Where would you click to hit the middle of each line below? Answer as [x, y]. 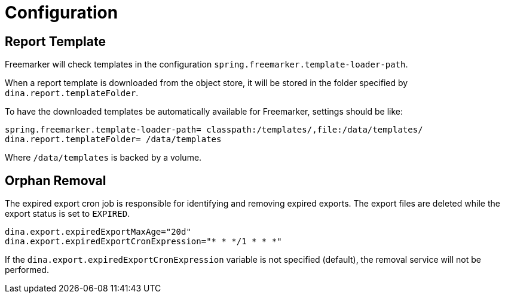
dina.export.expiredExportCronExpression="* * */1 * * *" [143, 242]
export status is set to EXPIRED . [68, 214]
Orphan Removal [56, 180]
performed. [27, 270]
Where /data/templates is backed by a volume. [103, 158]
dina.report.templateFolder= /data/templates [113, 139]
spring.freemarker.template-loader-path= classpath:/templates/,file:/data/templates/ [214, 130]
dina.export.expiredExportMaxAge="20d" [98, 232]
